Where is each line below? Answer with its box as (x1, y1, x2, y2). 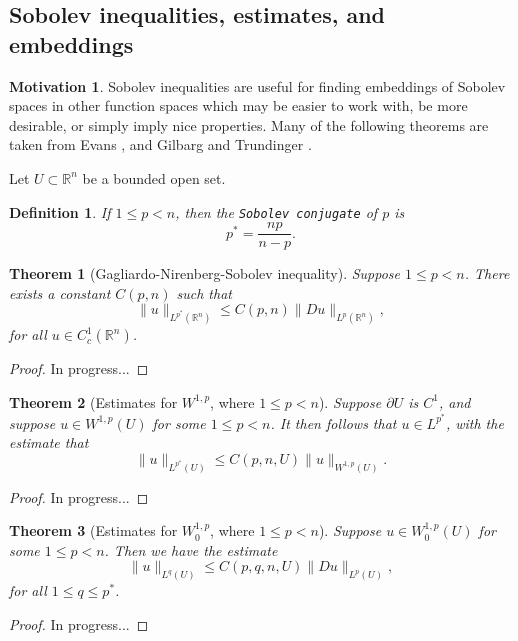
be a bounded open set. (82, 167, 226, 188)
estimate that (9, 432, 89, 453)
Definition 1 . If (9, 201, 111, 222)
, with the (445, 412, 504, 433)
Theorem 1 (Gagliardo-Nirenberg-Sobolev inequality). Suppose (9, 263, 400, 284)
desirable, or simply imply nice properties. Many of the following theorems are (9, 114, 489, 135)
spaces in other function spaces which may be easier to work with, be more (9, 95, 468, 116)
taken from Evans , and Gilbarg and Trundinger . (9, 134, 312, 155)
